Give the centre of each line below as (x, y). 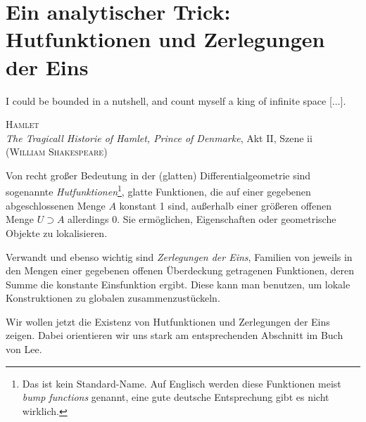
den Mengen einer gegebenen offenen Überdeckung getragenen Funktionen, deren (180, 270)
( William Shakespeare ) (57, 152)
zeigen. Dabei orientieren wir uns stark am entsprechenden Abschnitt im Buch (175, 335)
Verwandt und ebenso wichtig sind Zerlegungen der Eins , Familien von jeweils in (179, 256)
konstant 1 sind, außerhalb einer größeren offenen (225, 205)
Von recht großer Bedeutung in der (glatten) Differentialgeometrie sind (158, 175)
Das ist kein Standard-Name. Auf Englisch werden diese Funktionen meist (182, 383)
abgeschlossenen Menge (56, 205)
